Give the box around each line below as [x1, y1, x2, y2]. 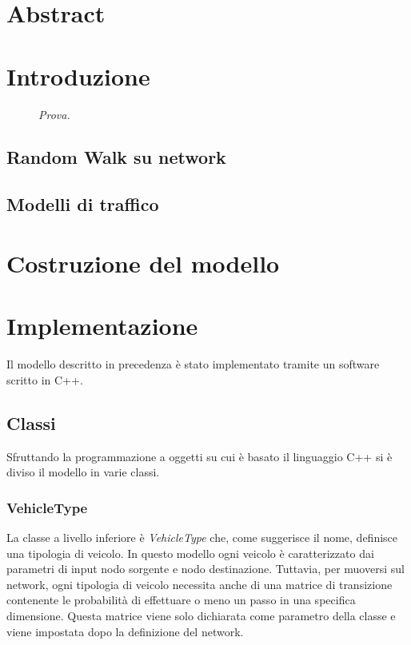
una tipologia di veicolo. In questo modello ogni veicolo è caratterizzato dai [6, 544, 374, 561]
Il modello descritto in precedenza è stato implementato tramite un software [6, 356, 380, 372]
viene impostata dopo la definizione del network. [6, 623, 244, 639]
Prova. [38, 106, 70, 122]
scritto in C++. [6, 371, 83, 388]
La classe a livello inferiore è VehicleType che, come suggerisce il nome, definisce [6, 528, 398, 545]
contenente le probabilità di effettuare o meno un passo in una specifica [6, 591, 356, 608]
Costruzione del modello [6, 246, 280, 279]
